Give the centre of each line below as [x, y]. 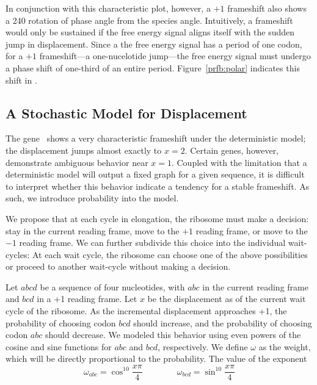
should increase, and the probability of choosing [223, 322]
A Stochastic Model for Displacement [126, 113]
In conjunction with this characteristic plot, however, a [108, 8]
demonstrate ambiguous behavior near [77, 162]
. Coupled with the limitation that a [239, 162]
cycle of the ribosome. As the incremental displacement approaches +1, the [146, 311]
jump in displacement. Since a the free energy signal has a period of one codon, [154, 44]
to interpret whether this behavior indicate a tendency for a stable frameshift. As [158, 186]
